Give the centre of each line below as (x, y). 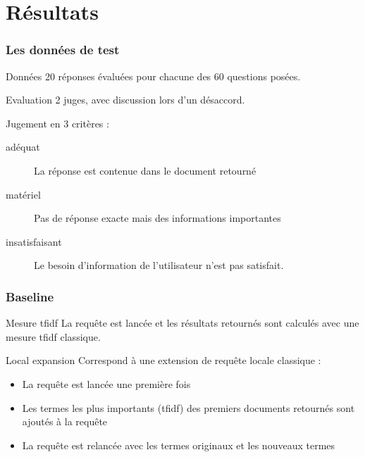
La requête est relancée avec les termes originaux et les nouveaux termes (179, 445)
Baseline (30, 296)
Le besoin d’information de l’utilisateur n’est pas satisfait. (159, 265)
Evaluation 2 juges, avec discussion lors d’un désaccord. (125, 100)
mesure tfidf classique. (53, 336)
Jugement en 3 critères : (57, 123)
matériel (23, 194)
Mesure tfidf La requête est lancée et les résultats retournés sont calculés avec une (182, 323)
